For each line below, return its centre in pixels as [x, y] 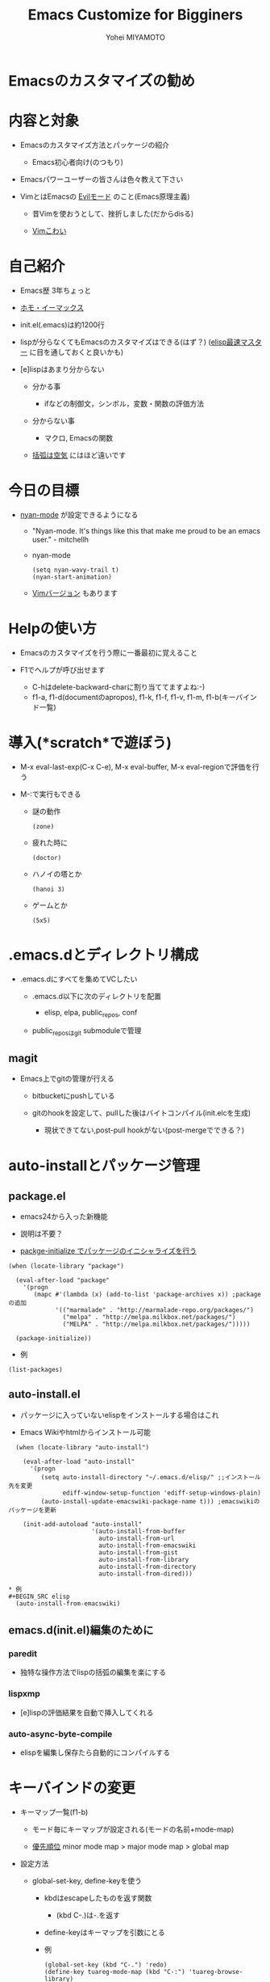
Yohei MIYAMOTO [135, 37]
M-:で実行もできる [51, 794]
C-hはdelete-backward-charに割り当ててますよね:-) [118, 687]
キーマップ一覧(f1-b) [54, 1812]
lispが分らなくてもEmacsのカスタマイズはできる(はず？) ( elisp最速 [130, 342]
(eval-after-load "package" [63, 1280]
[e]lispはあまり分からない [62, 369]
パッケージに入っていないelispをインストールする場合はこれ [119, 1415]
